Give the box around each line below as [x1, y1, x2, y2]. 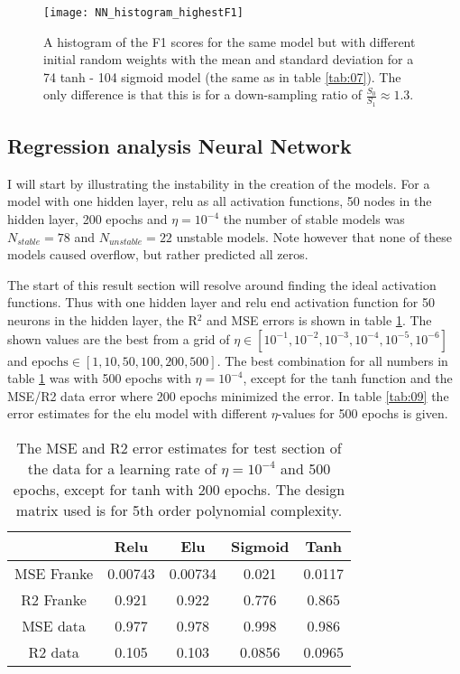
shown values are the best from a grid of [7, 329, 230, 348]
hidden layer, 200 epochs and [7, 210, 168, 229]
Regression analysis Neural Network [7, 132, 352, 160]
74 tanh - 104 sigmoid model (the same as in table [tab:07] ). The [43, 67, 401, 86]
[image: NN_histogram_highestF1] [43, 6, 244, 19]
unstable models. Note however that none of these [176, 227, 453, 246]
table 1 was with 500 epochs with [7, 369, 191, 388]
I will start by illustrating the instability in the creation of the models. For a [7, 173, 430, 192]
